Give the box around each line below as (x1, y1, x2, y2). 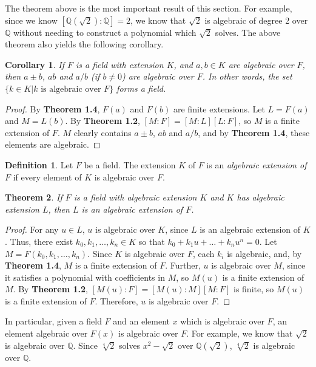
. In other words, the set (202, 70, 292, 83)
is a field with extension (75, 58, 164, 70)
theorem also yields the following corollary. (5, 38, 164, 50)
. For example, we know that (186, 327, 293, 340)
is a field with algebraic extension (73, 191, 197, 204)
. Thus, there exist (5, 235, 73, 247)
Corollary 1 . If (5, 58, 64, 70)
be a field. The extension (84, 158, 176, 171)
